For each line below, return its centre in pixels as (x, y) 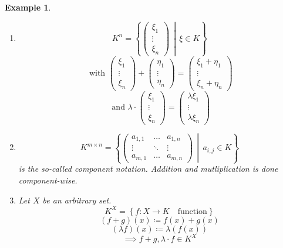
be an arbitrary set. (77, 200)
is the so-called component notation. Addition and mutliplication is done (148, 169)
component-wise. (48, 180)
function (192, 211)
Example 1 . (28, 7)
